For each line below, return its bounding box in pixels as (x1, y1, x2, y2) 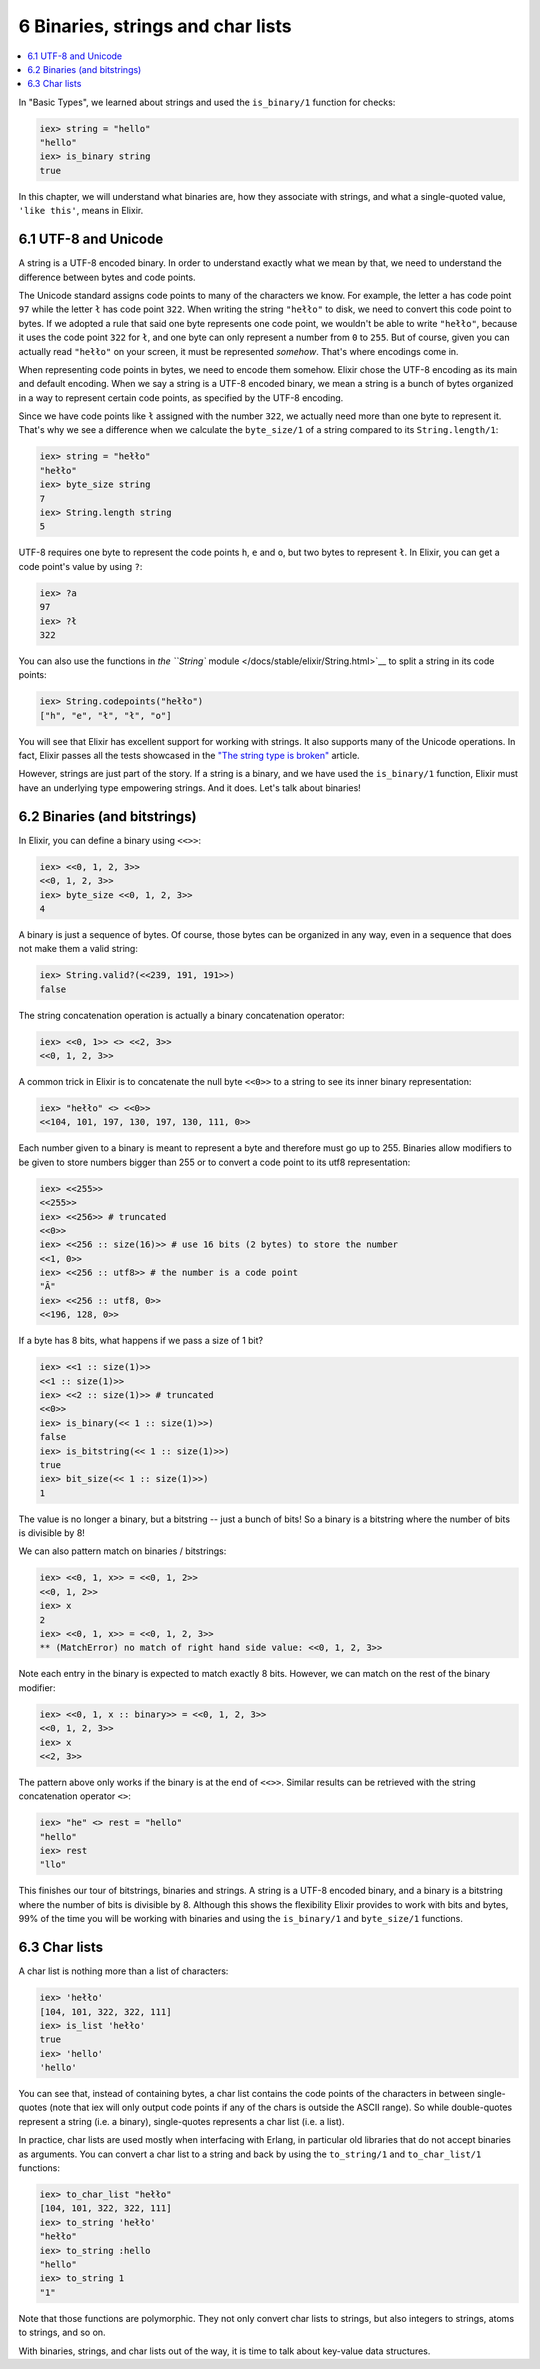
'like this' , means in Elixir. (18, 205, 144, 217)
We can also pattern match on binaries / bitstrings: (18, 1545, 227, 1557)
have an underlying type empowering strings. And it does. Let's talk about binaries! (18, 781, 362, 794)
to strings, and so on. (18, 2326, 106, 2339)
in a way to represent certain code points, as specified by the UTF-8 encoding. (18, 391, 344, 404)
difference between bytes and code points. (18, 271, 196, 283)
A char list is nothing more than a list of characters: (18, 1965, 229, 1977)
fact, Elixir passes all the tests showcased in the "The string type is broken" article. (18, 750, 360, 762)
